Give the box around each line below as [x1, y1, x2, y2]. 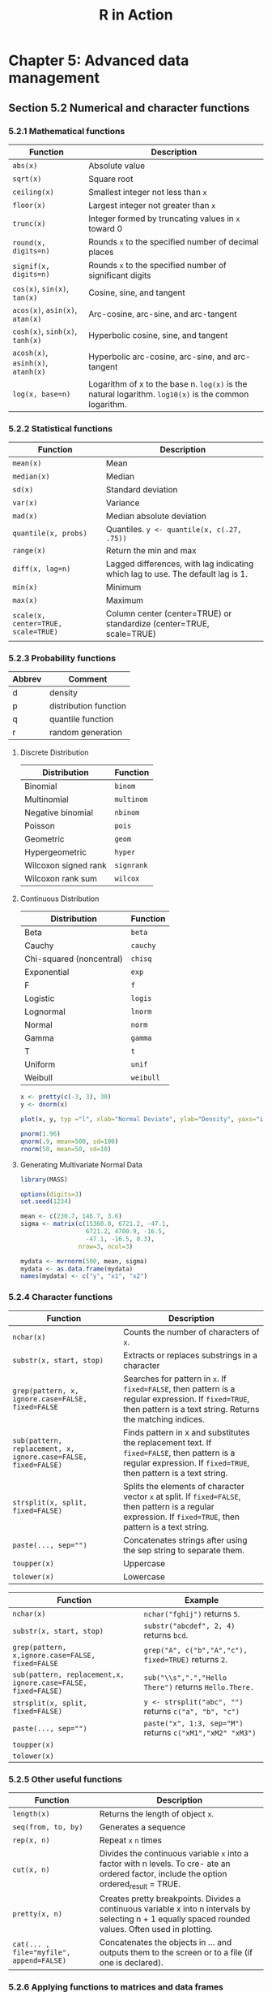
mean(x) [12, 459, 42, 468]
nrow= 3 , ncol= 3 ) [78, 1242, 134, 1250]
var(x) [12, 498, 38, 508]
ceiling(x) [12, 187, 54, 197]
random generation [49, 727, 123, 738]
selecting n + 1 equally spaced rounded [99, 1913, 251, 1925]
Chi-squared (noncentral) [23, 953, 124, 964]
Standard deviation [105, 484, 178, 496]
